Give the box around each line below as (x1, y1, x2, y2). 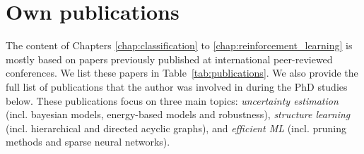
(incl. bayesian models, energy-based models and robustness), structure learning (6, 107, 351, 122)
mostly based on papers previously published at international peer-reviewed (6, 51, 333, 66)
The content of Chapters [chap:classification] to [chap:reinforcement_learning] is (6, 38, 353, 53)
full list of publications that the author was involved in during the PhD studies (6, 79, 348, 94)
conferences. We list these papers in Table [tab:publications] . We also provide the (6, 65, 358, 80)
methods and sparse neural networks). (6, 134, 170, 149)
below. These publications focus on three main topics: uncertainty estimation (6, 93, 339, 108)
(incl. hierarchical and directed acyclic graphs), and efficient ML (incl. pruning (6, 120, 346, 135)
